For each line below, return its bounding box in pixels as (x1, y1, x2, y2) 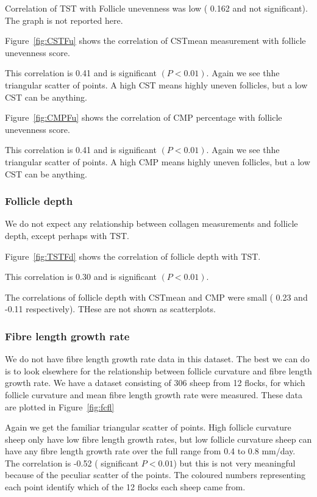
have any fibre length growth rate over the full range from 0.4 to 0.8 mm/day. (5, 445, 296, 457)
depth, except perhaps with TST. (5, 229, 129, 241)
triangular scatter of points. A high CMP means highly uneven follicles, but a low (5, 155, 310, 168)
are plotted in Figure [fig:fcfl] (5, 400, 115, 413)
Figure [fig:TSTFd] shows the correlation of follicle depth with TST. (5, 249, 261, 262)
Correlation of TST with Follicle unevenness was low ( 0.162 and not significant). (5, 2, 308, 14)
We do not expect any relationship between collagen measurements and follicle (5, 217, 298, 230)
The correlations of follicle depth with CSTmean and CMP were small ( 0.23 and (5, 290, 308, 303)
